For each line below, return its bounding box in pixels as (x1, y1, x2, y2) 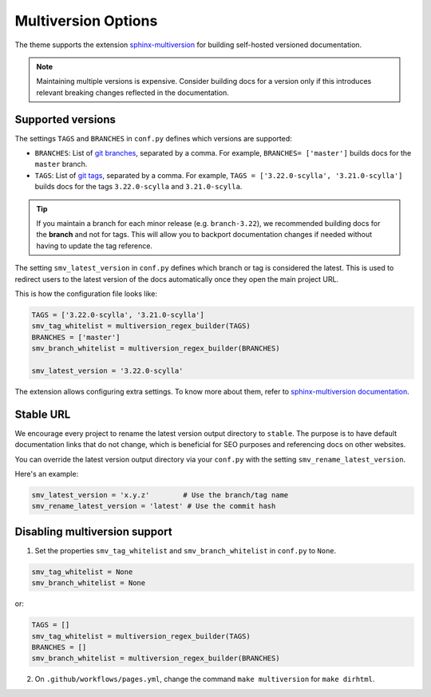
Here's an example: (14, 469, 79, 478)
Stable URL (14, 407, 71, 421)
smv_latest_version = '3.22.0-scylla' (31, 366, 184, 375)
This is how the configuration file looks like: (14, 288, 157, 299)
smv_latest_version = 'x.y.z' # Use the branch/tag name (31, 490, 289, 499)
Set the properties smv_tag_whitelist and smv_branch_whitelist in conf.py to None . (34, 545, 337, 555)
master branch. (34, 160, 88, 169)
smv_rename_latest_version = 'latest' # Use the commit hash (31, 501, 276, 511)
